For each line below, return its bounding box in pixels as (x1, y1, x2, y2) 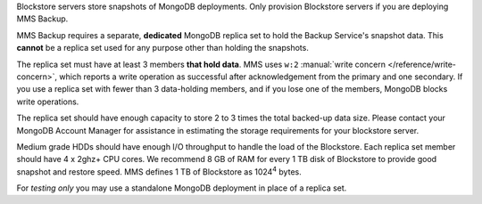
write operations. (16, 96, 79, 107)
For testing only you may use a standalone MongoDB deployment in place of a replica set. (16, 183, 347, 193)
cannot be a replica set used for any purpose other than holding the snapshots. (16, 43, 310, 53)
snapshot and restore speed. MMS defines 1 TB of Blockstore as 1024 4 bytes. (16, 165, 303, 177)
